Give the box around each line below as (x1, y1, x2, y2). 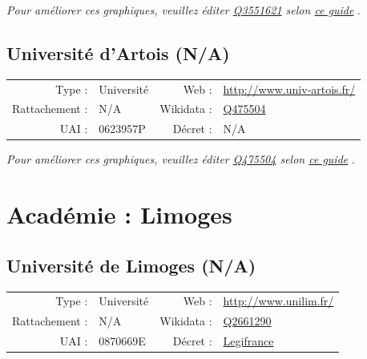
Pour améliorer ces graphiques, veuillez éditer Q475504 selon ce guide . (6, 151, 355, 167)
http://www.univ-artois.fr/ (223, 80, 356, 97)
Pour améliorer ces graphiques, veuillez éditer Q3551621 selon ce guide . (6, 2, 361, 18)
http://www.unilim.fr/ (223, 292, 334, 309)
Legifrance (223, 332, 274, 349)
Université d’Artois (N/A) (6, 40, 230, 65)
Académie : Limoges (6, 198, 232, 231)
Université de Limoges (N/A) (6, 252, 256, 277)
